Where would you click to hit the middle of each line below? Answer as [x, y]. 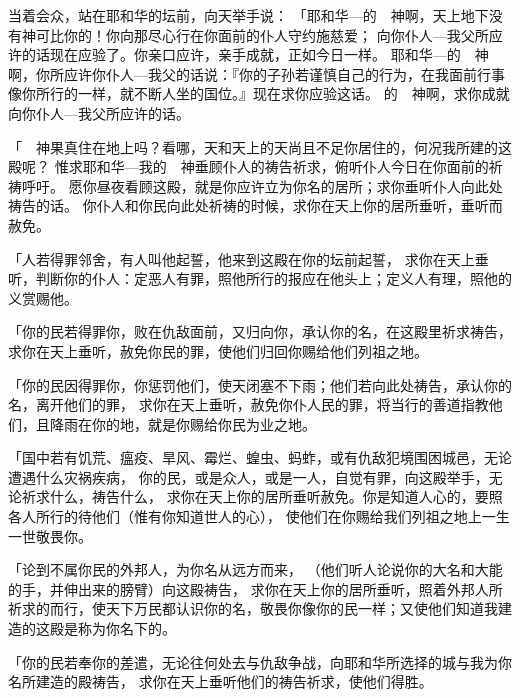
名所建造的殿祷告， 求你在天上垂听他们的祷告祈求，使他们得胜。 [220, 681]
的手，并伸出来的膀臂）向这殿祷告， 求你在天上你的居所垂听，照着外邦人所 [255, 588]
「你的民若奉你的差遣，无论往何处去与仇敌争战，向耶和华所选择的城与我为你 [260, 661]
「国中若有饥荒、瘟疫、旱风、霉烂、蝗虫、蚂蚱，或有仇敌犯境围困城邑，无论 [260, 457]
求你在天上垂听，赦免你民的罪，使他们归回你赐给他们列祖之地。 [218, 350]
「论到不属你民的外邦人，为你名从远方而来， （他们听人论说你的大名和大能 [255, 569]
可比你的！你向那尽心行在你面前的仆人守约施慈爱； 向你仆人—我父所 [262, 34]
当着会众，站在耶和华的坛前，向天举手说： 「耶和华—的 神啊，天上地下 [248, 15]
